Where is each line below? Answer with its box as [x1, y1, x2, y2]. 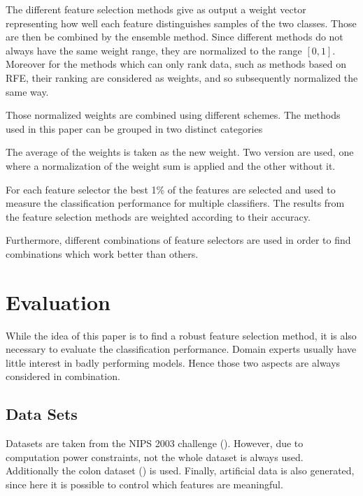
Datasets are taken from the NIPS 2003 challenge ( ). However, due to [6, 436, 304, 451]
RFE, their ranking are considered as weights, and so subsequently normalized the [6, 70, 358, 85]
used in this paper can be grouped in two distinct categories [6, 121, 263, 136]
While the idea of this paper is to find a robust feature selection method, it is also [6, 328, 357, 342]
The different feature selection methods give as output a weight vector [6, 2, 306, 16]
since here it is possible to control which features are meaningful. [6, 476, 283, 491]
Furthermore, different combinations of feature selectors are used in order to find [6, 233, 351, 247]
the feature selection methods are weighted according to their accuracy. [6, 209, 311, 224]
